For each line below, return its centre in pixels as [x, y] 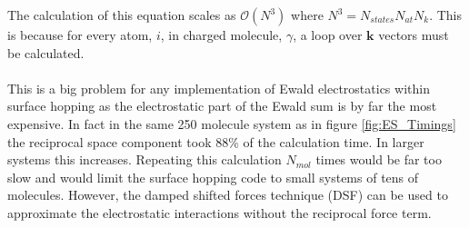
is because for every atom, [80, 35]
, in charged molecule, [221, 35]
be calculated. [46, 52]
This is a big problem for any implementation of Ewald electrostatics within [219, 88]
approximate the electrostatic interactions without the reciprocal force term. [220, 212]
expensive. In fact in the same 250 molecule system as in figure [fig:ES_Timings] [232, 123]
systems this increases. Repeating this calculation [145, 159]
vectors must [414, 35]
